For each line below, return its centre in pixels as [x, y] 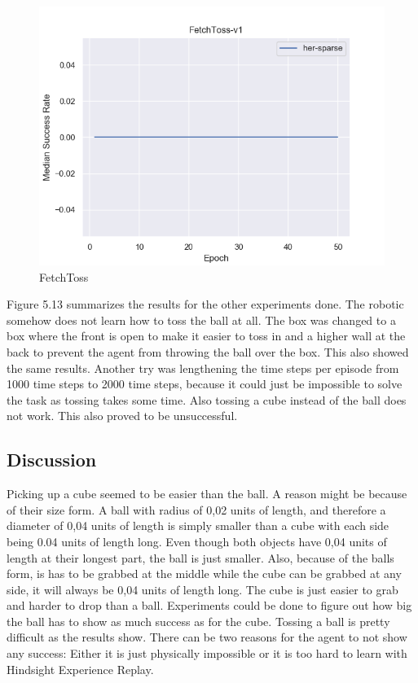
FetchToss [64, 276]
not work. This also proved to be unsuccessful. [122, 416]
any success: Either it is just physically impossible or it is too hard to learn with [207, 653]
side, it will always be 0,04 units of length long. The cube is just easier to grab [202, 589]
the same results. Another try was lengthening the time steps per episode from [203, 368]
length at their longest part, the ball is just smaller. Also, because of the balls [200, 557]
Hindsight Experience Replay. [80, 669]
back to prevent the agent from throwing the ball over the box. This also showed [208, 351]
